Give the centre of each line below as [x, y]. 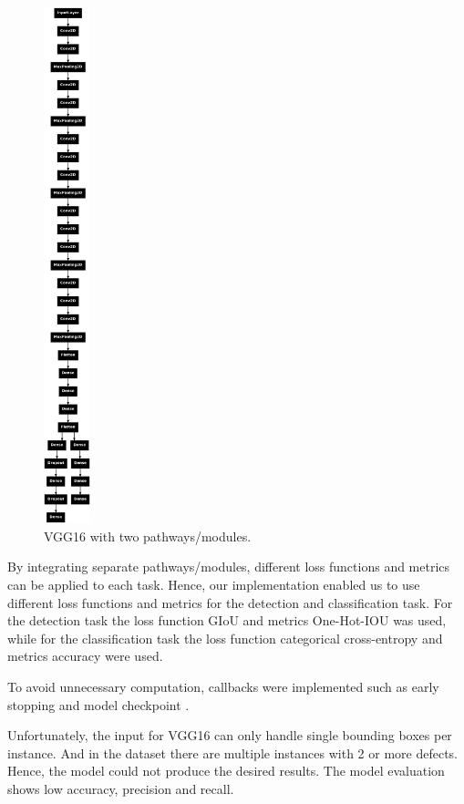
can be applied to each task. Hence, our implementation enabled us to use [214, 585]
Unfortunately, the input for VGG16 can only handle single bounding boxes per [230, 735]
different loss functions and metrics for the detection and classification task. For [230, 602]
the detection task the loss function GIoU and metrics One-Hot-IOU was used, [227, 620]
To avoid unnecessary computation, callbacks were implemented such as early [223, 686]
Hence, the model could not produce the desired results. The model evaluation [226, 771]
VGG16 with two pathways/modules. [148, 536]
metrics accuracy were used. [85, 656]
